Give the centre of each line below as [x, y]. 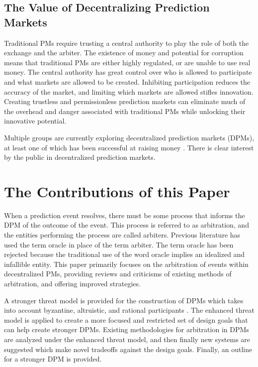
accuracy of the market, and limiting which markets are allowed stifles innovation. [129, 91]
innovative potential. [35, 121]
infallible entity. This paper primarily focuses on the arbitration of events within [126, 264]
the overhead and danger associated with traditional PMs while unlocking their [125, 111]
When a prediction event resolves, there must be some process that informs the [125, 215]
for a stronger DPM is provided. [53, 359]
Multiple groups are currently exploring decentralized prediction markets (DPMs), [129, 137]
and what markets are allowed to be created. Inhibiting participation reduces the [127, 81]
